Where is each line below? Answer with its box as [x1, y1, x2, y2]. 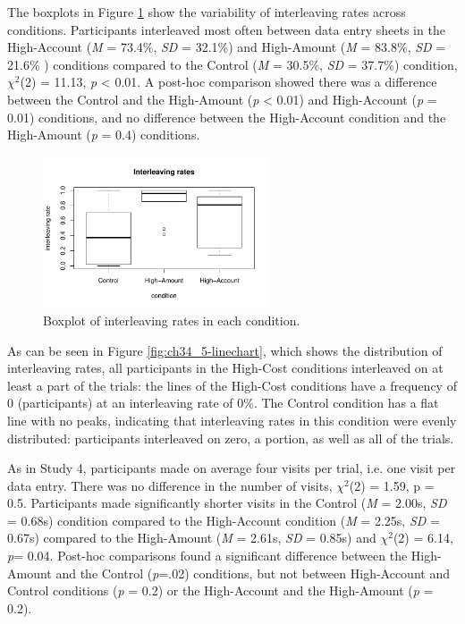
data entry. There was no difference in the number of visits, [7, 476, 333, 494]
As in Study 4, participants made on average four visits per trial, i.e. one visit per [7, 459, 456, 477]
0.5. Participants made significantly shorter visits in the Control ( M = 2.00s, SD [7, 493, 447, 512]
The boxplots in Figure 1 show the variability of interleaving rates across [7, 3, 406, 21]
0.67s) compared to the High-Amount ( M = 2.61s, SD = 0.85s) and [7, 528, 376, 547]
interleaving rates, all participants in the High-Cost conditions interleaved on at [7, 358, 444, 377]
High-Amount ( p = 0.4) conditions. [7, 125, 200, 144]
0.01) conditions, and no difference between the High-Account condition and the [7, 107, 446, 126]
